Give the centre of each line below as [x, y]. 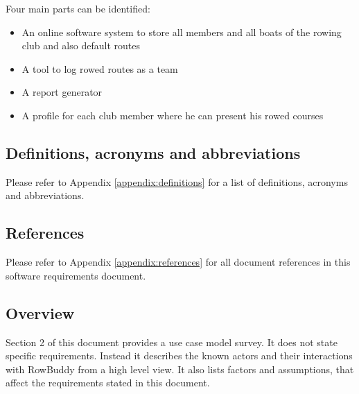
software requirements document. [76, 275]
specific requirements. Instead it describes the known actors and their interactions [179, 356]
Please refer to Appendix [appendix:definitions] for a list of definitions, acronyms [177, 181]
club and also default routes [81, 45]
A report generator [62, 92]
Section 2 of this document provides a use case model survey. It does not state [172, 342]
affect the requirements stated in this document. [108, 383]
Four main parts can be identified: [78, 8]
